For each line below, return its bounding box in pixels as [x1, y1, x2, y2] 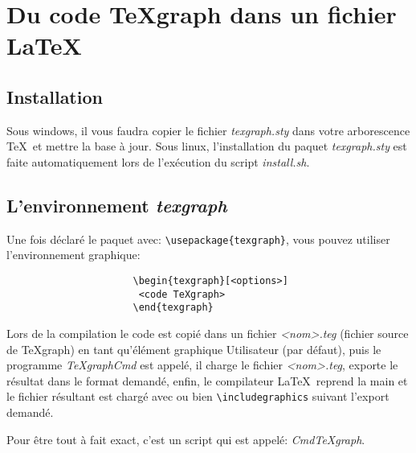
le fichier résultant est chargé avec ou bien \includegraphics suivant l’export [6, 388, 389, 405]
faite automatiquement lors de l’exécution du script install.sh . [6, 153, 310, 170]
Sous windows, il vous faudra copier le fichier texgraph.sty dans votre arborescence [6, 121, 410, 138]
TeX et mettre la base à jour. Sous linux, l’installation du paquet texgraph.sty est [6, 138, 407, 154]
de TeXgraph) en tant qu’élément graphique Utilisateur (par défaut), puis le [6, 340, 381, 357]
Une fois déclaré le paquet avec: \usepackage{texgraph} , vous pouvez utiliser [6, 230, 390, 247]
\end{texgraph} [133, 302, 214, 314]
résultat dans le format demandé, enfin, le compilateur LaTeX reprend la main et [6, 372, 408, 389]
